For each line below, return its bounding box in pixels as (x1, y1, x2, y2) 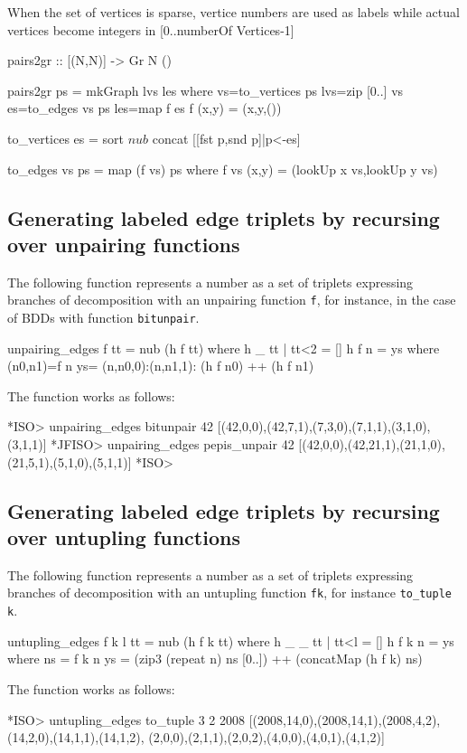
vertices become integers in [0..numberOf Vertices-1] (7, 20, 294, 39)
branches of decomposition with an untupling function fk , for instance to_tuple (7, 583, 452, 602)
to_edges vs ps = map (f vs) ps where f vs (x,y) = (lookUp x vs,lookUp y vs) (7, 159, 438, 178)
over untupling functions (7, 523, 240, 551)
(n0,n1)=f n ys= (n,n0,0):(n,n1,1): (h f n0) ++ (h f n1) (7, 356, 314, 375)
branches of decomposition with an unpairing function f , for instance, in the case (7, 290, 456, 309)
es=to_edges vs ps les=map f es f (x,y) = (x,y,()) (7, 99, 282, 118)
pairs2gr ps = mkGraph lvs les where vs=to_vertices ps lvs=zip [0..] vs (7, 80, 404, 99)
